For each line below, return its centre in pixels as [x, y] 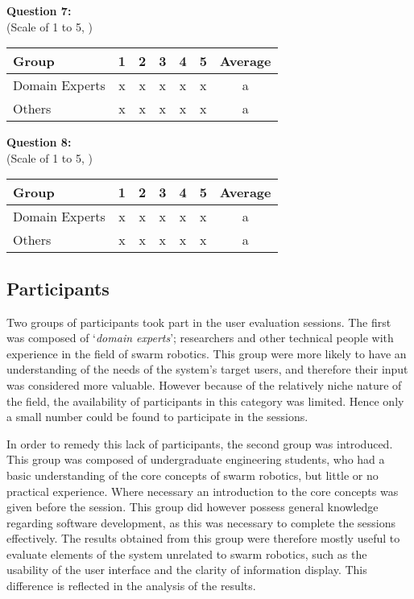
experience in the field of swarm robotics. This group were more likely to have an [207, 353]
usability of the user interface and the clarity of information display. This [187, 570]
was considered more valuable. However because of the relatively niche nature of [204, 384]
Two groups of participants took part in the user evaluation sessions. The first [199, 322]
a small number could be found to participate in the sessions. [157, 417]
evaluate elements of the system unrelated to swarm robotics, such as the [187, 554]
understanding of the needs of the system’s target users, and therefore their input [207, 369]
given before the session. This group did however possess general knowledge [193, 507]
